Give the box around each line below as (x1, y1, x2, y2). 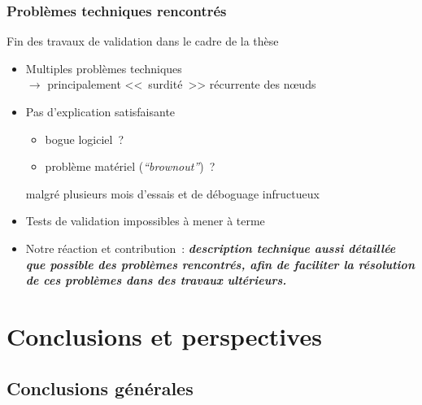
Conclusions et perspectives (7, 319, 322, 352)
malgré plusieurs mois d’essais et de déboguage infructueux (25, 185, 320, 202)
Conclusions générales (7, 375, 194, 400)
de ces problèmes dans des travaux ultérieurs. (25, 272, 287, 289)
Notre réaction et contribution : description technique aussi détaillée (25, 239, 396, 256)
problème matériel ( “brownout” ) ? (45, 158, 215, 175)
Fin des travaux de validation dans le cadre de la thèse (7, 33, 279, 50)
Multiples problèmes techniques (25, 59, 182, 76)
